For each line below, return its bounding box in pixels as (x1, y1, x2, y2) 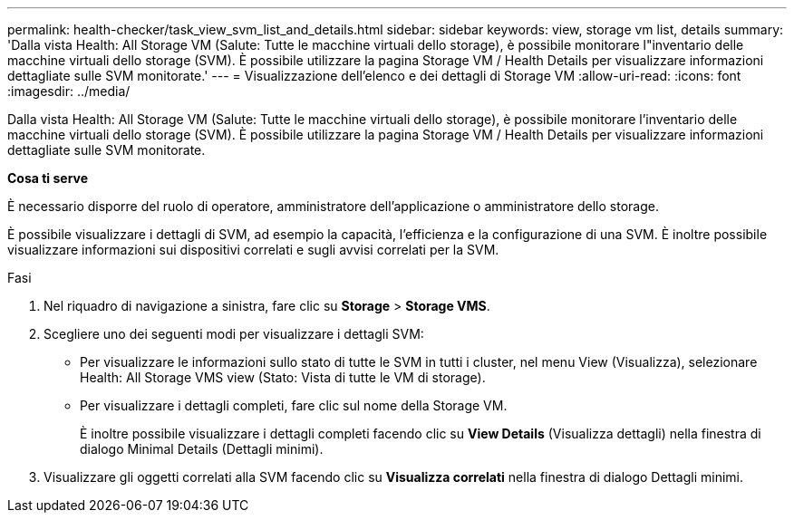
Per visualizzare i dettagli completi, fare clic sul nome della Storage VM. (80, 398, 508, 413)
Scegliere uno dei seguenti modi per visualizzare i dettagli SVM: (44, 326, 424, 342)
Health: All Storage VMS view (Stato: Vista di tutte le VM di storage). (80, 370, 486, 385)
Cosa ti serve (7, 170, 89, 186)
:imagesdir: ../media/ (7, 83, 131, 99)
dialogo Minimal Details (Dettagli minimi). (80, 441, 324, 457)
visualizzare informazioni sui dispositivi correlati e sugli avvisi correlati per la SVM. (7, 242, 499, 257)
